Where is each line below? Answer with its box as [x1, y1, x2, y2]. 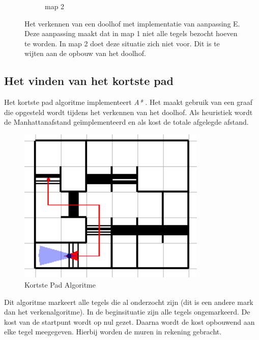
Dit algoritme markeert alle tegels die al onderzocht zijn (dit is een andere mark [4, 296, 253, 307]
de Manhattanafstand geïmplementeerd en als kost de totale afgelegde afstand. [4, 117, 249, 127]
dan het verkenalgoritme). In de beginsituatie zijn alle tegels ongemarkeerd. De [4, 306, 250, 317]
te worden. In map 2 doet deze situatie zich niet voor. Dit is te [24, 38, 220, 48]
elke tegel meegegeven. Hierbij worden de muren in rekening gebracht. [4, 326, 222, 337]
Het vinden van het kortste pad [4, 73, 174, 89]
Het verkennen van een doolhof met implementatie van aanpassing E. [24, 18, 240, 29]
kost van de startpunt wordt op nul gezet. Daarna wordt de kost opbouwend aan [4, 316, 255, 327]
